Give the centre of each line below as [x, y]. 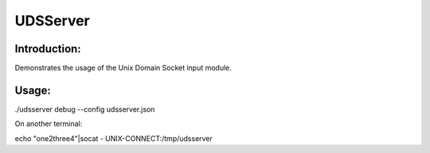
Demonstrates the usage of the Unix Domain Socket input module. [123, 68]
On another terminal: [49, 124]
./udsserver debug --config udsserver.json [85, 109]
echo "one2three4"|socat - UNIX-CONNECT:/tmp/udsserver [113, 138]
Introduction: [48, 49]
